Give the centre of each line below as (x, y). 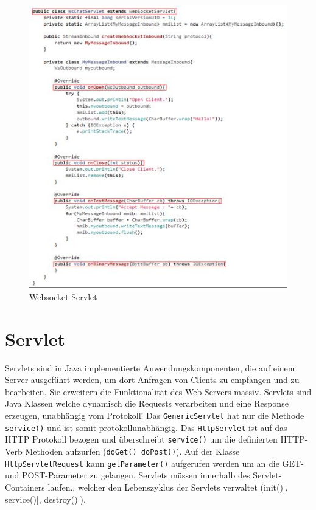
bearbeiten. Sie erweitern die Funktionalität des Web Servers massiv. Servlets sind (158, 391)
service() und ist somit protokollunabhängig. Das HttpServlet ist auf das (146, 427)
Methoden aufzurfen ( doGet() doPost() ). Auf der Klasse (132, 451)
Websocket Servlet (63, 296)
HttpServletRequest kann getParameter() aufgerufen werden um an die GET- (154, 463)
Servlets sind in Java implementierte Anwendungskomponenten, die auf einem (150, 367)
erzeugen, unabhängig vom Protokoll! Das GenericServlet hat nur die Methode (155, 415)
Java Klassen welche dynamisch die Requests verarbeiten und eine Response (147, 403)
